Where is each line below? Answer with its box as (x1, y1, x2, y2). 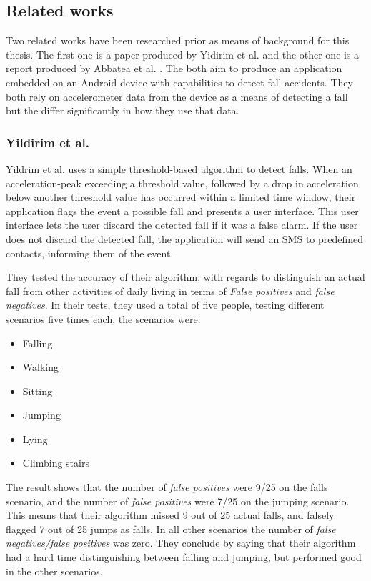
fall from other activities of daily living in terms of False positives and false (6, 283, 335, 298)
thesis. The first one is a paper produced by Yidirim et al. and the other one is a (6, 46, 360, 61)
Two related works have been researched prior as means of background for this (6, 33, 350, 48)
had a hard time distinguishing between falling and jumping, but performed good (6, 550, 362, 565)
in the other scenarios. (6, 563, 103, 578)
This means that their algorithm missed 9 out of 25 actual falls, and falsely (6, 507, 335, 522)
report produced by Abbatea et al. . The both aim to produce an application (6, 61, 342, 76)
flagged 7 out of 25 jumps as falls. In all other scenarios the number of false (6, 521, 336, 536)
